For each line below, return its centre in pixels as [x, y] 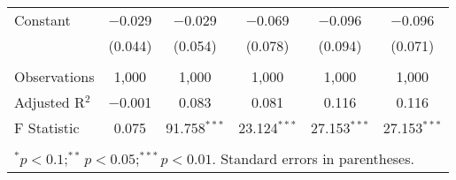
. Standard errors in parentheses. [313, 158]
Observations [54, 76]
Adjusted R [50, 102]
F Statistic [47, 127]
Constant [43, 20]
